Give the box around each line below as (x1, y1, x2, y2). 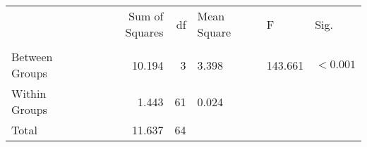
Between (11, 49, 53, 65)
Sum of (128, 8, 164, 24)
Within (11, 85, 47, 101)
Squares (125, 24, 164, 40)
